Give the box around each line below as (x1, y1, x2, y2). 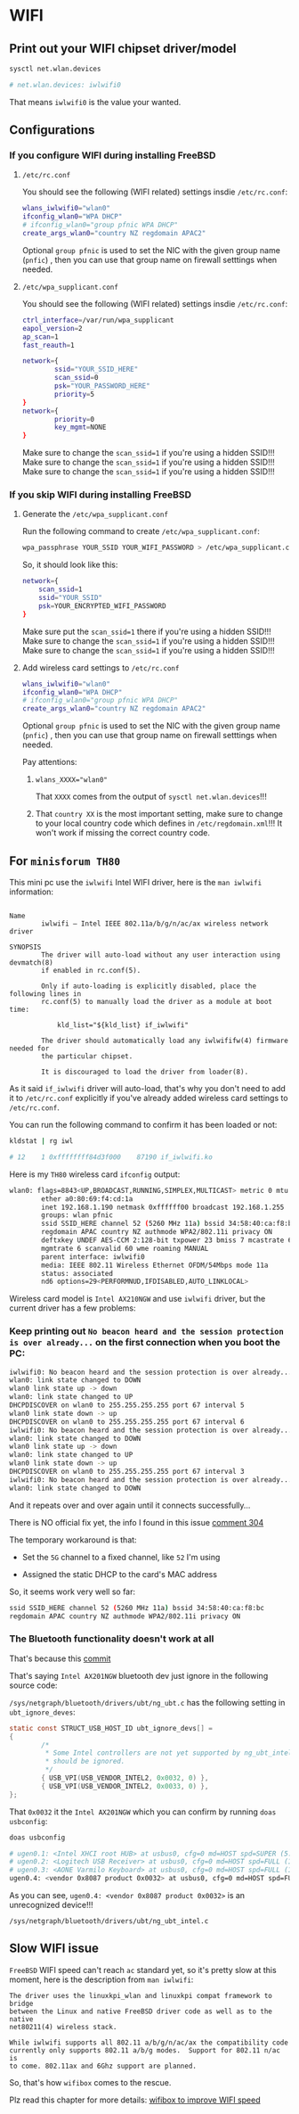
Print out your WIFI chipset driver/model (9, 41, 238, 56)
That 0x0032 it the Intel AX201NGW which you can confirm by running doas (9, 1806, 277, 1817)
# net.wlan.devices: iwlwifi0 (9, 80, 122, 89)
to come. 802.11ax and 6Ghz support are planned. (9, 2061, 198, 2070)
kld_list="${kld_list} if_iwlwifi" (56, 1021, 190, 1030)
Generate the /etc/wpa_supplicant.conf (21, 509, 169, 520)
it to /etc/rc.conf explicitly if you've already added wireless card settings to (9, 1093, 288, 1104)
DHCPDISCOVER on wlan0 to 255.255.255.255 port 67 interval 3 (9, 1468, 245, 1477)
